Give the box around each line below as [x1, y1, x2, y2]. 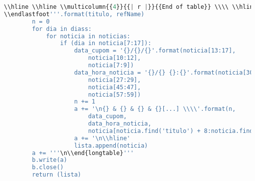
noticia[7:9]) [88, 62, 134, 69]
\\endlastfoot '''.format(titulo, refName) [4, 10, 145, 18]
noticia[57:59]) [88, 91, 141, 98]
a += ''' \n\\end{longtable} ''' [32, 149, 134, 156]
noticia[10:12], [88, 54, 141, 62]
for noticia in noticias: [46, 32, 130, 40]
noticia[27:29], [88, 76, 141, 83]
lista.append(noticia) [74, 142, 148, 149]
